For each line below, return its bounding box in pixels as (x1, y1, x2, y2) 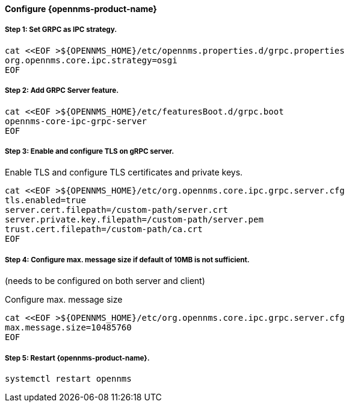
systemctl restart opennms (5, 373, 132, 383)
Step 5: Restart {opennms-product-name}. (5, 353, 150, 362)
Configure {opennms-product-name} (5, 4, 157, 14)
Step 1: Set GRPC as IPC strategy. (5, 25, 117, 34)
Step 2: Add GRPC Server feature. (5, 86, 119, 95)
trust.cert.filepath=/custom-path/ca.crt (5, 224, 203, 235)
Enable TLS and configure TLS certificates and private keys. (5, 167, 243, 178)
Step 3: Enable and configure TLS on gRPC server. (5, 147, 174, 156)
